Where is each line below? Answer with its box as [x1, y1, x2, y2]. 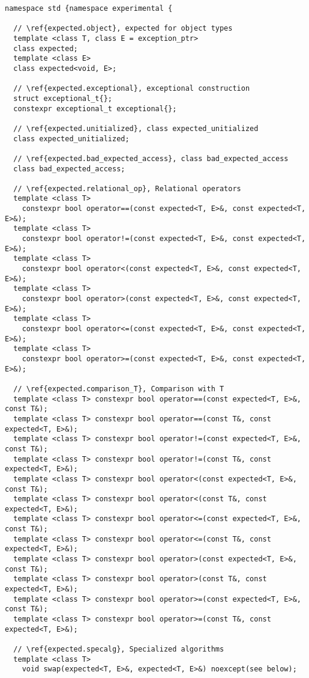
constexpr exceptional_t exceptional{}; [13, 104, 177, 113]
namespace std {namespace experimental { [5, 4, 173, 13]
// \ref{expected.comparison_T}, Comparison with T [13, 384, 224, 393]
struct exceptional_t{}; [13, 94, 112, 103]
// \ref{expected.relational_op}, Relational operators [13, 184, 241, 193]
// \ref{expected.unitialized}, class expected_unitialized [13, 124, 259, 133]
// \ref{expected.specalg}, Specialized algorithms [13, 645, 224, 653]
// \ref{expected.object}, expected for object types [13, 24, 233, 33]
